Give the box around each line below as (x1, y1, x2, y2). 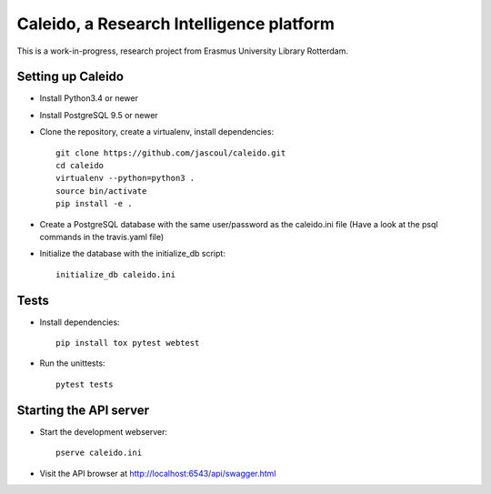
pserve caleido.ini (55, 448, 143, 459)
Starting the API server (16, 402, 150, 418)
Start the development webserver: (39, 426, 168, 437)
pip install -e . (55, 198, 133, 209)
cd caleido (55, 160, 105, 171)
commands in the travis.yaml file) (39, 231, 165, 242)
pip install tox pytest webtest (55, 338, 200, 348)
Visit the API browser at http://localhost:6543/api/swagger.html (39, 468, 276, 479)
